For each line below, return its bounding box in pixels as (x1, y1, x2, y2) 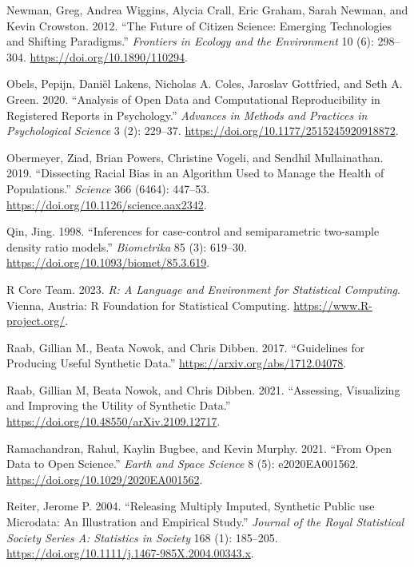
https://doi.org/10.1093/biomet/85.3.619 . (6, 254, 210, 271)
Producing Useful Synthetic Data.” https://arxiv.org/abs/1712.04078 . (6, 355, 347, 371)
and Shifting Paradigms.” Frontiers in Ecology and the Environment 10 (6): (6, 33, 374, 50)
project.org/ (6, 312, 66, 329)
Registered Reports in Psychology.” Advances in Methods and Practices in (6, 106, 368, 123)
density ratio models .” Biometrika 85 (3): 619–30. (6, 238, 247, 255)
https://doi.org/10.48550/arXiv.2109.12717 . (6, 413, 221, 430)
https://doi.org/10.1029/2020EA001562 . (6, 470, 203, 487)
